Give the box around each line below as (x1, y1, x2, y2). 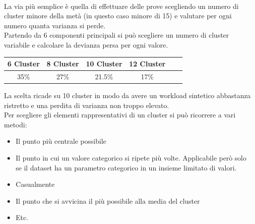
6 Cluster (7, 58, 40, 69)
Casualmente (15, 179, 55, 189)
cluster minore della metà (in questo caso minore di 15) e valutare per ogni (4, 10, 232, 21)
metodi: (4, 119, 27, 129)
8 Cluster (47, 58, 79, 69)
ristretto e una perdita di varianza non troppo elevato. (4, 100, 169, 110)
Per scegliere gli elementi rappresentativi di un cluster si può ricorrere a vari (4, 110, 236, 120)
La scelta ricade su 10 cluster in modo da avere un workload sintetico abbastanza (4, 90, 251, 100)
